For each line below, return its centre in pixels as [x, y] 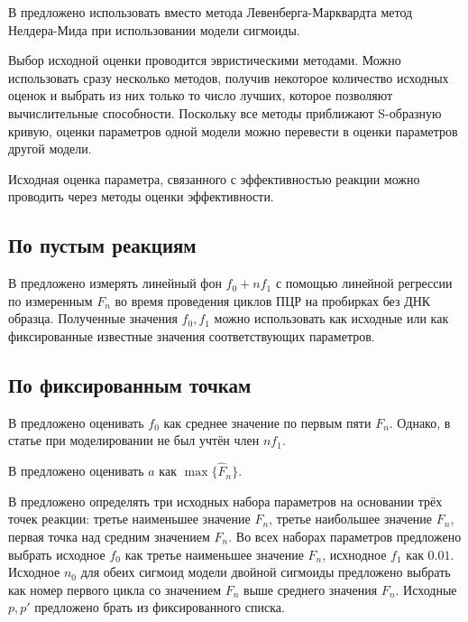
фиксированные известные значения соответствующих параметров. [192, 335]
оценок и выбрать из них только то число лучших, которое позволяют [201, 95]
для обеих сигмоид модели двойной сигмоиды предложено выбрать [266, 572]
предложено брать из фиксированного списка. [160, 607]
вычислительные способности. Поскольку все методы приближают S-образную [225, 112]
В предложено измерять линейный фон [115, 283]
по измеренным [50, 300]
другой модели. [50, 149]
